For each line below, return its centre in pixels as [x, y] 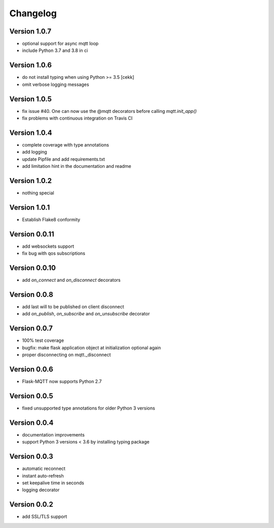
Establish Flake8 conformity [51, 219]
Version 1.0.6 [30, 65]
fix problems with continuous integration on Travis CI [77, 118]
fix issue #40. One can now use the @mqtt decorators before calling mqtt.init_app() [110, 111]
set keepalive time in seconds [53, 483]
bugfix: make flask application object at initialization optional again [92, 347]
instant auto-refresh [43, 476]
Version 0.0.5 [31, 396]
